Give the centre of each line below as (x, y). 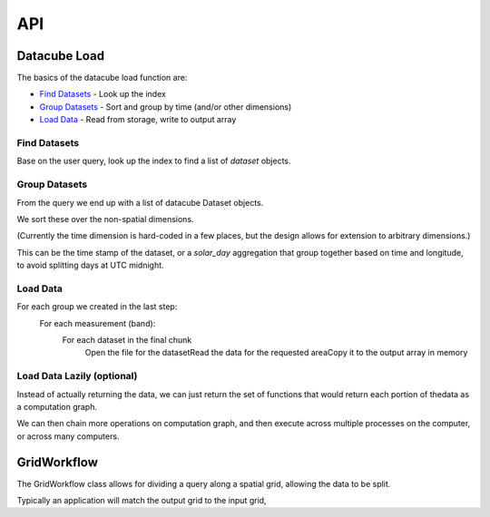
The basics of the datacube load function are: (102, 78)
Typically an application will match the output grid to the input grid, (142, 500)
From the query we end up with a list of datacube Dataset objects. (140, 202)
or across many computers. (68, 436)
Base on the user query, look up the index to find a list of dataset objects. (154, 161)
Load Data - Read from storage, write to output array (138, 120)
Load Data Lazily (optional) (77, 376)
